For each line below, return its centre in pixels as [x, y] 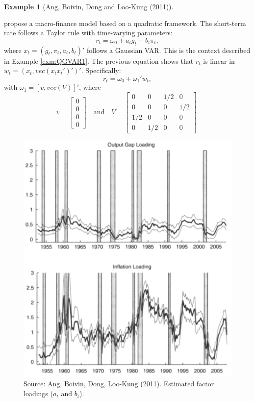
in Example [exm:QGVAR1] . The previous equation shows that [99, 61]
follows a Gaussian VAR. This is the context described [169, 50]
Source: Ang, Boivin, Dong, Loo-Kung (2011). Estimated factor [119, 384]
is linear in [219, 61]
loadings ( [38, 393]
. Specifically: [101, 70]
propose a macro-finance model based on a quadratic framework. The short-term [125, 23]
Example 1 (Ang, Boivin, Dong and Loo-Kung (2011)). [89, 6]
